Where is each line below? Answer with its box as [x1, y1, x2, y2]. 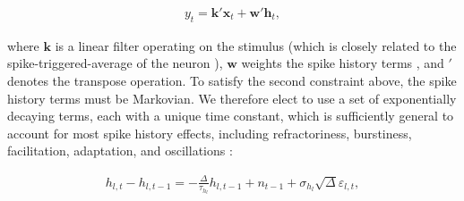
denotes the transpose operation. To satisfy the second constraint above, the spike [7, 71, 457, 90]
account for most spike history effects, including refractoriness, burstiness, [7, 123, 412, 142]
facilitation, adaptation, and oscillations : [7, 141, 233, 160]
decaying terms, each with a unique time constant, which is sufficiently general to [7, 106, 454, 125]
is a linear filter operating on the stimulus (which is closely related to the [55, 36, 457, 54]
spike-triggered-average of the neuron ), [7, 54, 223, 72]
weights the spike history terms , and [241, 54, 444, 72]
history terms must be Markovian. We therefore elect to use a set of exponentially [7, 88, 457, 107]
